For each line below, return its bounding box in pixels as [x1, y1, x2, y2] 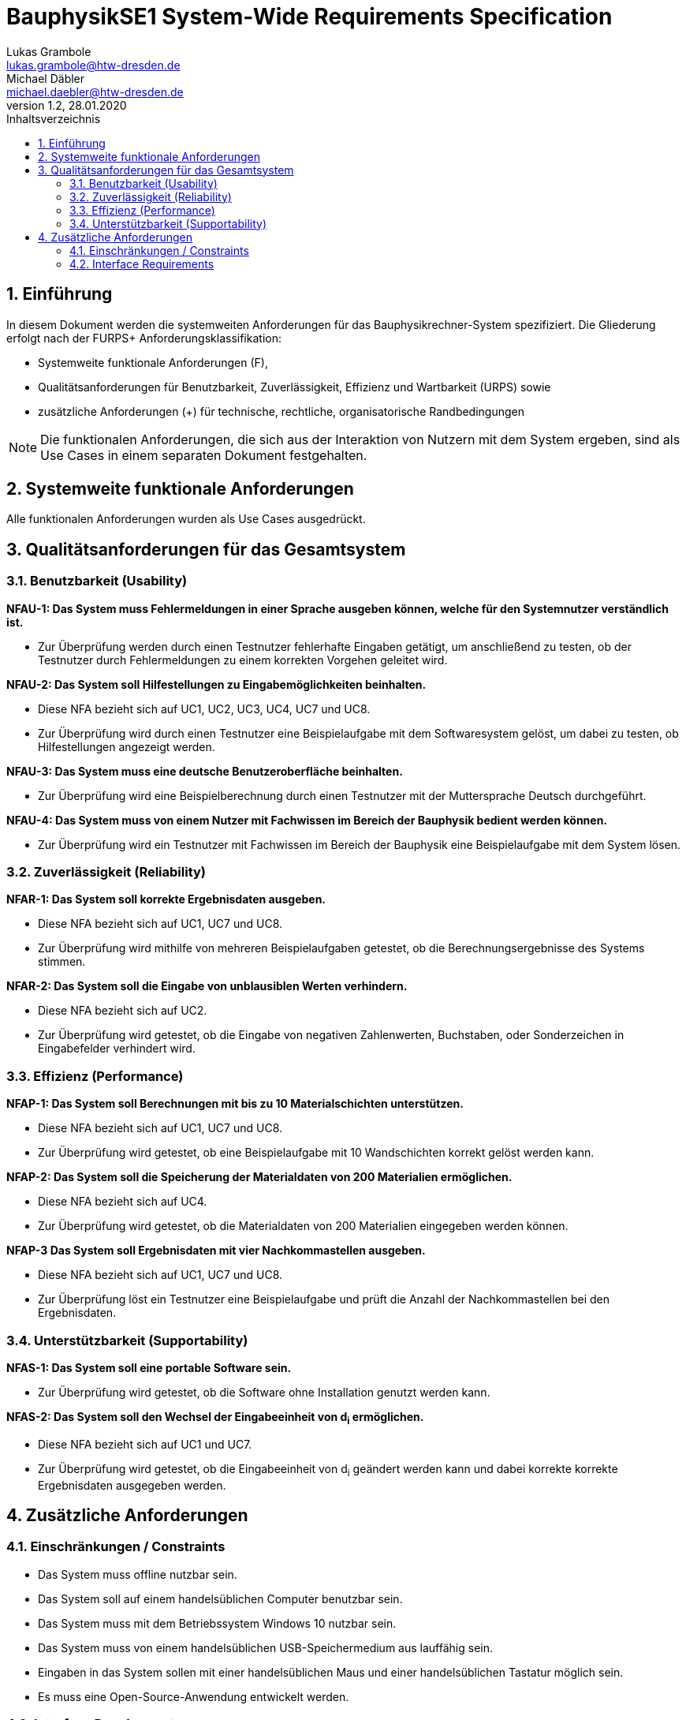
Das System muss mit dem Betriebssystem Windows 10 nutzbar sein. [38, 1616, 397, 1630]
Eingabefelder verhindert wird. [38, 1041, 196, 1056]
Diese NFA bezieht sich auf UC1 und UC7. [38, 1437, 252, 1451]
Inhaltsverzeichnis [6, 111, 101, 125]
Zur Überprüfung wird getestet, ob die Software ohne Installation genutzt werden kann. [38, 1385, 490, 1399]
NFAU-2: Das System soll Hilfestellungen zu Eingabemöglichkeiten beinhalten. [6, 677, 427, 691]
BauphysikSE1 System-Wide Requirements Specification [6, 3, 613, 30]
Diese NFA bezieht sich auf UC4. [38, 1195, 207, 1209]
